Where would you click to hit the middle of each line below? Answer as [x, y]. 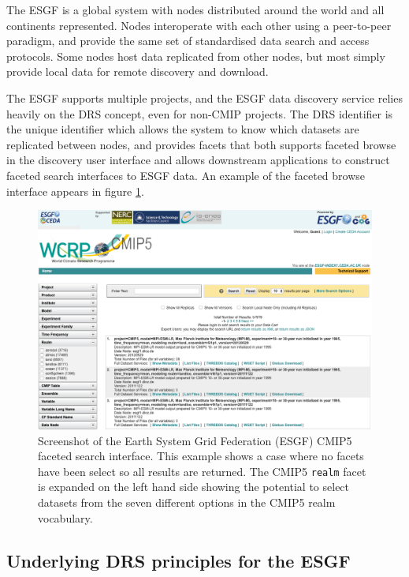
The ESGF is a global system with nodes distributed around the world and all [195, 9]
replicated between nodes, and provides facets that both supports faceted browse [201, 144]
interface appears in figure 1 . [75, 191]
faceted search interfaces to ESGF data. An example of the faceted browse [186, 175]
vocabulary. [65, 517]
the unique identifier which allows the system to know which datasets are [183, 129]
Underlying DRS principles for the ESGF [178, 560]
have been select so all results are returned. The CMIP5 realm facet [202, 471]
